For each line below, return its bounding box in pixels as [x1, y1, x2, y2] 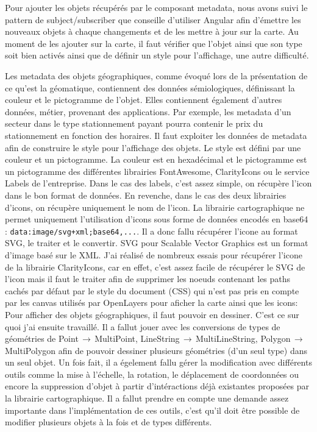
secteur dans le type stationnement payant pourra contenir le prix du [5, 117, 263, 130]
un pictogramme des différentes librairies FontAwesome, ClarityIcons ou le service [5, 165, 310, 177]
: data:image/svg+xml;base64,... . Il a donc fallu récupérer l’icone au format [5, 224, 298, 237]
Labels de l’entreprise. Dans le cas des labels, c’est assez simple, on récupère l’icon [5, 177, 312, 189]
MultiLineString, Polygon [195, 332, 291, 345]
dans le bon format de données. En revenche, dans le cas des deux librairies [5, 188, 287, 201]
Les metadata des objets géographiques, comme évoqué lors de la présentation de [5, 69, 308, 82]
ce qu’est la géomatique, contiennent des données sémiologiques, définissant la [5, 81, 295, 94]
